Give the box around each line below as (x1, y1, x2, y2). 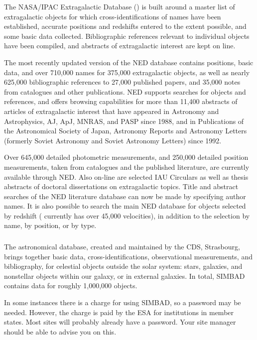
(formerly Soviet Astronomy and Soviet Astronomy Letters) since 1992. (4, 135, 222, 145)
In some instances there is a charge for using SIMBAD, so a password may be (4, 297, 241, 307)
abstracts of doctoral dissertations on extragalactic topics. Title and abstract (4, 181, 239, 192)
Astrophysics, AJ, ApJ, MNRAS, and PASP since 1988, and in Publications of (4, 115, 244, 126)
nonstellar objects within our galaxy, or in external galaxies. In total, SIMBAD (4, 270, 245, 281)
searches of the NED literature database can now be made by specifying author (4, 191, 246, 201)
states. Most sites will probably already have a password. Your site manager (4, 317, 236, 327)
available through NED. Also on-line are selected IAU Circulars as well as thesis (4, 171, 249, 182)
